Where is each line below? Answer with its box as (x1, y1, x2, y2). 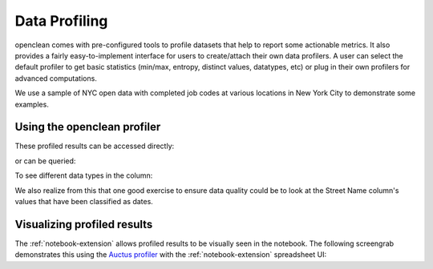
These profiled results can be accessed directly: (14, 141, 175, 151)
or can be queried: (14, 156, 76, 166)
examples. (14, 99, 50, 109)
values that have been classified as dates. (14, 196, 154, 206)
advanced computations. (14, 73, 98, 83)
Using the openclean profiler (14, 120, 161, 134)
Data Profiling (14, 12, 108, 30)
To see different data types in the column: (14, 171, 153, 180)
